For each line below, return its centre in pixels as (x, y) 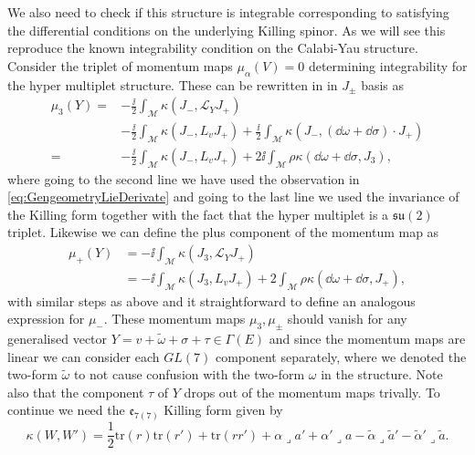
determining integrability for (388, 65)
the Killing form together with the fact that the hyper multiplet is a (198, 214)
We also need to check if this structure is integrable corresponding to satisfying (228, 12)
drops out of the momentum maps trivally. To (312, 392)
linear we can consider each (84, 356)
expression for (46, 319)
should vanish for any (347, 319)
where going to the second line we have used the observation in (184, 178)
